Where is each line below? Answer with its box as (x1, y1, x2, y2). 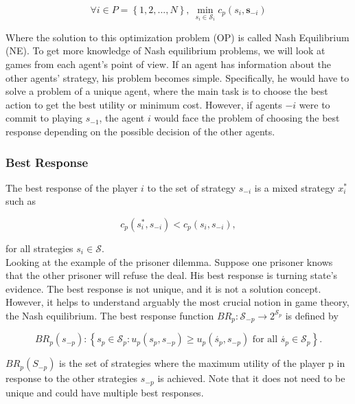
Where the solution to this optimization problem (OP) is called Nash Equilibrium (5, 30, 350, 44)
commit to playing (5, 111, 82, 125)
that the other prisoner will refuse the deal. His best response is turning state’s (5, 268, 338, 282)
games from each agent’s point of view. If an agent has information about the (5, 57, 331, 71)
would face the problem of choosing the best (154, 111, 340, 125)
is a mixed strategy (254, 180, 335, 194)
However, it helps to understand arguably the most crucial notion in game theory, (5, 295, 350, 309)
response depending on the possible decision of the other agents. (5, 124, 275, 139)
